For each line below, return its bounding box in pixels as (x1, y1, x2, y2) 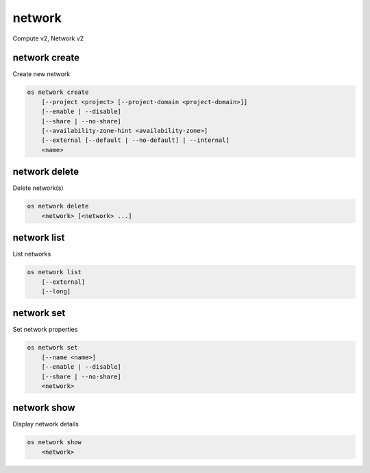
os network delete (27, 202, 89, 210)
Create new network (12, 70, 71, 78)
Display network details (12, 420, 79, 428)
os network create (27, 88, 89, 96)
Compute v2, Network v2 (12, 34, 84, 43)
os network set (27, 343, 78, 352)
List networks (12, 250, 51, 258)
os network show (27, 439, 82, 446)
